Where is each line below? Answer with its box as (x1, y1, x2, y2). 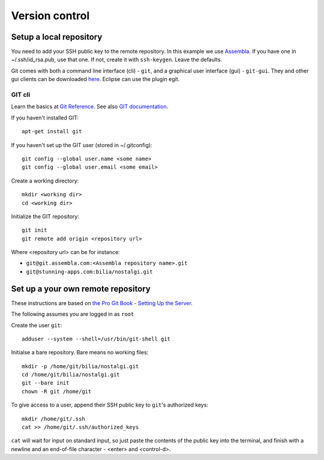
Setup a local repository (11, 32, 103, 42)
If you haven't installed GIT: (11, 114, 79, 121)
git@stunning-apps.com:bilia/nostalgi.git (26, 268, 153, 275)
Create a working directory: (11, 177, 79, 184)
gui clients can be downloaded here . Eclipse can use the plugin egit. (11, 76, 180, 83)
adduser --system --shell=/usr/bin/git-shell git (22, 335, 171, 342)
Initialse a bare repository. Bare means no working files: (11, 349, 149, 356)
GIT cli (11, 91, 31, 98)
